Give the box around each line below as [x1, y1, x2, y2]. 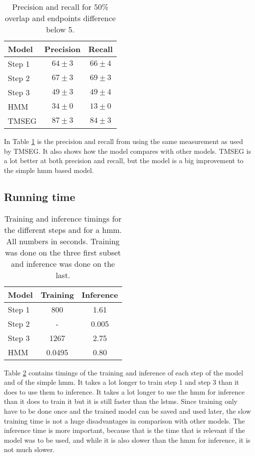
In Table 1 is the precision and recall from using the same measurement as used [4, 136, 243, 146]
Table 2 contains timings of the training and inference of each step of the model [4, 367, 243, 377]
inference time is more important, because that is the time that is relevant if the [4, 425, 245, 435]
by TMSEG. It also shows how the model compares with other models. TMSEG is [4, 145, 251, 156]
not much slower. [4, 444, 55, 455]
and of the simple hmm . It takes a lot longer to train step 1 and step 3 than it [4, 377, 239, 387]
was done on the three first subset [5, 246, 121, 258]
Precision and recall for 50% [12, 1, 109, 12]
